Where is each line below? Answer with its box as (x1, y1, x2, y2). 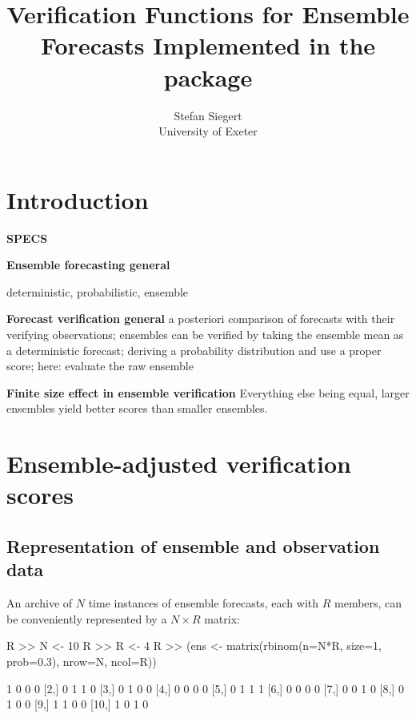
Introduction (6, 183, 149, 216)
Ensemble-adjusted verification (6, 447, 351, 480)
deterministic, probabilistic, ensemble (6, 283, 189, 300)
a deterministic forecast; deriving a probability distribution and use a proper (6, 341, 382, 358)
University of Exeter (158, 123, 258, 139)
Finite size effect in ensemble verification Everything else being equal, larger (6, 384, 410, 401)
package (163, 60, 253, 93)
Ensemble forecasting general (6, 256, 170, 273)
